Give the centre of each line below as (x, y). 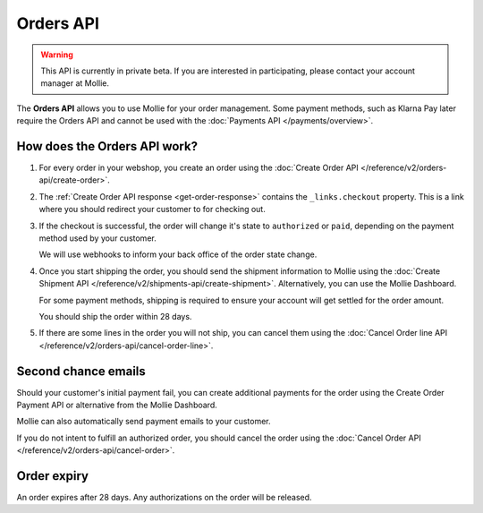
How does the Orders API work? (107, 146)
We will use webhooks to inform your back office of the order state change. (178, 254)
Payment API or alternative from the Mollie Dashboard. (117, 405)
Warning (57, 55)
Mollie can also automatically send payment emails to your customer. (144, 422)
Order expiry (53, 476)
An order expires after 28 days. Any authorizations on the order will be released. (164, 498)
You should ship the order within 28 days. (115, 316)
